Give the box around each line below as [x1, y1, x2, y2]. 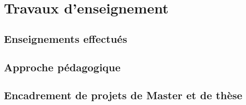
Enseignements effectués [4, 31, 127, 46]
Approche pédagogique [4, 59, 121, 74]
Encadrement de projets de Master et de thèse [4, 88, 243, 103]
